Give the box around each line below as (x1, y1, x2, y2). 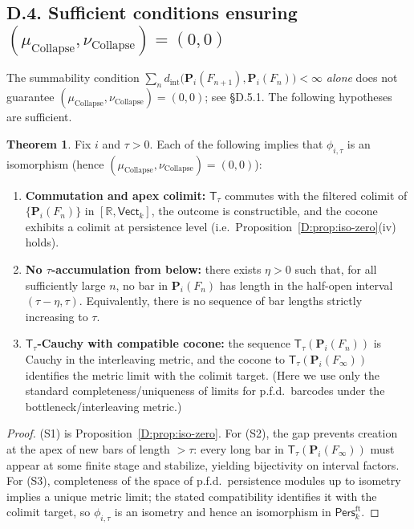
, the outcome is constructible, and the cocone (151, 202, 378, 219)
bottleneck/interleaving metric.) (25, 397, 182, 414)
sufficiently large (25, 276, 106, 293)
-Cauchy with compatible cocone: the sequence (37, 335, 290, 352)
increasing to (25, 307, 88, 324)
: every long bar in (193, 440, 284, 457)
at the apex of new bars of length (6, 440, 170, 457)
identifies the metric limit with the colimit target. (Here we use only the (25, 366, 380, 383)
